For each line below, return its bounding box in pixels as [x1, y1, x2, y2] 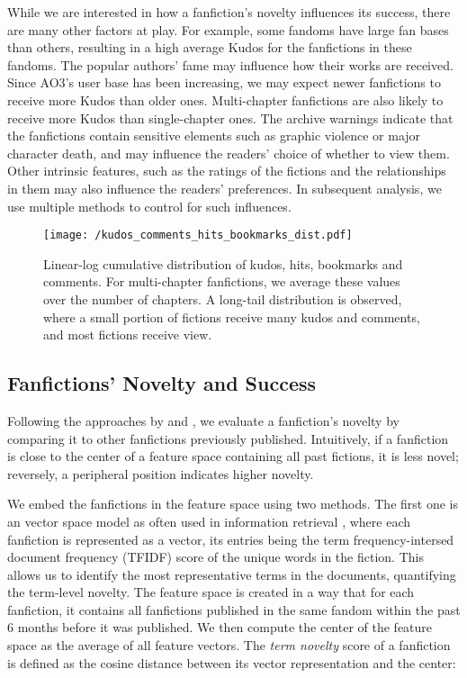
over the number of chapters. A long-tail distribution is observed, [43, 289, 402, 308]
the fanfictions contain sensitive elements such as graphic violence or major [7, 126, 421, 145]
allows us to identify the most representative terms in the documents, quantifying [7, 565, 456, 583]
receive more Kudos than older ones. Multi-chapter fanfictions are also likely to [7, 90, 444, 109]
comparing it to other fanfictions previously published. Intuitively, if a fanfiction [7, 429, 449, 447]
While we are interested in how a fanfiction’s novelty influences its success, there [7, 3, 451, 21]
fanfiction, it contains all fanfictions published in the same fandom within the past [7, 600, 461, 619]
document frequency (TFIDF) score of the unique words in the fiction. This [7, 547, 424, 566]
